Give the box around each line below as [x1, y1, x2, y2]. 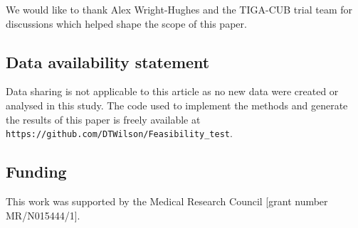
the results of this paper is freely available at [6, 112, 201, 126]
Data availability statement [6, 50, 210, 72]
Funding [6, 161, 67, 183]
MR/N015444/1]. [6, 207, 80, 222]
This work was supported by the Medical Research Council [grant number [6, 194, 328, 209]
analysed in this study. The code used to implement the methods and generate [6, 97, 348, 112]
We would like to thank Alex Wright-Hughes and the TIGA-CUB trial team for [6, 2, 352, 16]
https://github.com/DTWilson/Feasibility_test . [6, 126, 233, 141]
